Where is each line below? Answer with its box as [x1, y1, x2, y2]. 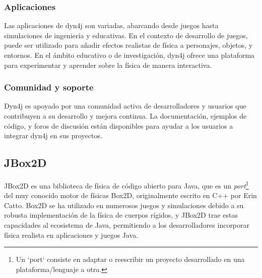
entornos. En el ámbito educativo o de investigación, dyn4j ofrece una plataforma [4, 50, 255, 60]
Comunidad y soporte [4, 81, 94, 94]
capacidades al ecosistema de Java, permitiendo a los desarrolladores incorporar [4, 220, 250, 230]
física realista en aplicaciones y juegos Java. [4, 229, 139, 240]
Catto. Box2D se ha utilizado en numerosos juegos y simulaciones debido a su [4, 200, 244, 210]
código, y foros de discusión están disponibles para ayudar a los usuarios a [4, 120, 233, 131]
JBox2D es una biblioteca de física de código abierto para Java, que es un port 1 [4, 178, 249, 191]
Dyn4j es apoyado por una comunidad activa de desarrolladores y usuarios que [4, 101, 246, 111]
